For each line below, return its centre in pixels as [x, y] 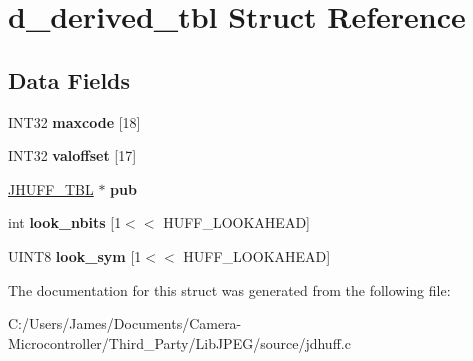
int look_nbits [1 [65, 222]
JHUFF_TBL [51, 188]
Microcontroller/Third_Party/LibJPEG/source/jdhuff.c [179, 342]
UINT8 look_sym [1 [75, 255]
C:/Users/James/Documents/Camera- [125, 323]
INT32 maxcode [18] [74, 121]
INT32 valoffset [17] [72, 155]
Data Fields [69, 79]
